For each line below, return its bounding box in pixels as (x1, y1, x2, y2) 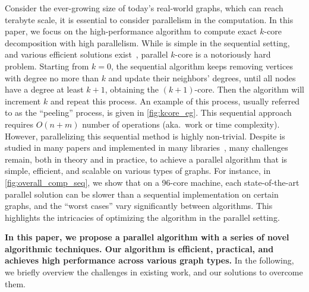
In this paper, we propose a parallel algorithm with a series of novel (5, 231, 289, 243)
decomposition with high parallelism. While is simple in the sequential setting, (5, 36, 290, 49)
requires (5, 118, 33, 130)
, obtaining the (105, 83, 159, 96)
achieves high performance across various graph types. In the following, (5, 254, 294, 266)
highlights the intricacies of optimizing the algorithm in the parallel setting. (5, 211, 280, 223)
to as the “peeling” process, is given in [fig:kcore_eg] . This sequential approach (5, 106, 292, 119)
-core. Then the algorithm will (194, 83, 304, 96)
